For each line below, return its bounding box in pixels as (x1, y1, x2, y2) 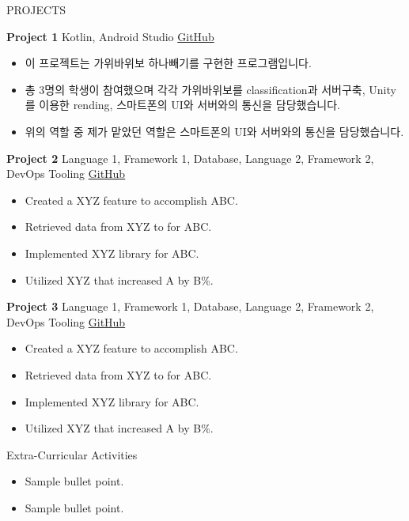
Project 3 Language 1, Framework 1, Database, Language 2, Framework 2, (6, 298, 374, 315)
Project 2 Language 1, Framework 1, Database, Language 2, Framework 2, (6, 149, 374, 166)
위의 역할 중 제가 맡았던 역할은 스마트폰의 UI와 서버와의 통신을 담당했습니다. (25, 123, 404, 139)
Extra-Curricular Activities (6, 446, 138, 462)
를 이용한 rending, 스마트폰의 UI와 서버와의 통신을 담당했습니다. (25, 96, 340, 113)
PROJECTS (6, 2, 66, 17)
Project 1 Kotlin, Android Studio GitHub (6, 28, 214, 44)
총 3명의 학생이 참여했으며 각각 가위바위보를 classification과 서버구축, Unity (25, 81, 396, 97)
